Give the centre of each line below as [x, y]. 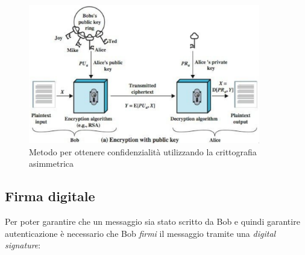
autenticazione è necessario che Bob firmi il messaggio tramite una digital [140, 233]
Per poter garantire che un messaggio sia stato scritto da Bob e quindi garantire [152, 221]
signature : [23, 245]
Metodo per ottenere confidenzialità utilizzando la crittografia [143, 151]
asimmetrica [51, 163]
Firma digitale [50, 196]
